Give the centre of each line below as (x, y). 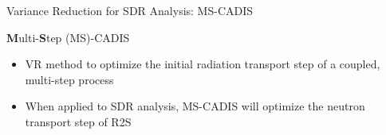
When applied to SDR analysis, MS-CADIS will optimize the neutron (195, 106)
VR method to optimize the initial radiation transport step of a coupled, (203, 64)
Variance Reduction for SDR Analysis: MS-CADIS (130, 10)
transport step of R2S (78, 121)
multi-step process (69, 79)
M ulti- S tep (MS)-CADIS (68, 37)
